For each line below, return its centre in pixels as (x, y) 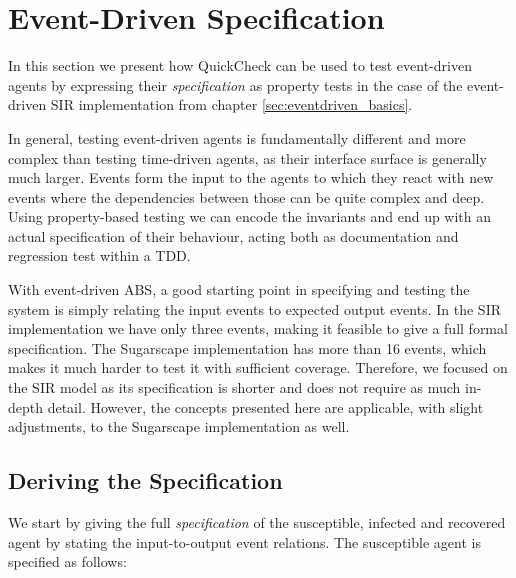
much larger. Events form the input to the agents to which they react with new (251, 177)
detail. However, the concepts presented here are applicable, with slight (265, 406)
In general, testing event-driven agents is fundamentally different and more (237, 137)
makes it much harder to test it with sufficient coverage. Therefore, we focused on (258, 367)
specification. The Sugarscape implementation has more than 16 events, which (247, 347)
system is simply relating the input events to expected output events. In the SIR (254, 308)
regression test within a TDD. (99, 255)
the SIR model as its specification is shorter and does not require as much (234, 387)
